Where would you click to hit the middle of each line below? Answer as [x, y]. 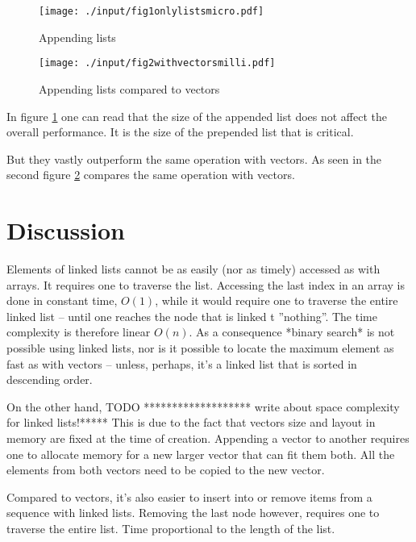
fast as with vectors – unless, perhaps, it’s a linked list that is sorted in [182, 363]
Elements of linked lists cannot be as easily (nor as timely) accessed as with [193, 269]
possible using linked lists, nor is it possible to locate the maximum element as [200, 347]
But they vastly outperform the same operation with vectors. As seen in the [194, 158]
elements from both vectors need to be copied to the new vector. [166, 470]
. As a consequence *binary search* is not [292, 332]
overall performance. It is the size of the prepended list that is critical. [180, 132]
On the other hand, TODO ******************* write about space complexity [203, 406]
